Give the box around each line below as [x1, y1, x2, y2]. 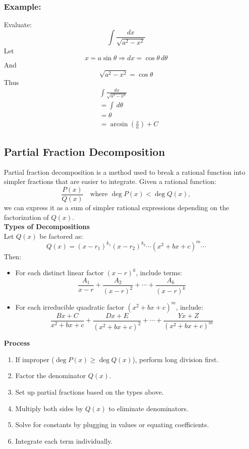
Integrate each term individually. [15, 435, 113, 446]
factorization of [4, 212, 49, 222]
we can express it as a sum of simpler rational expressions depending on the [4, 202, 229, 212]
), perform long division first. [132, 354, 219, 364]
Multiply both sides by [15, 403, 83, 413]
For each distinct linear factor [15, 267, 104, 278]
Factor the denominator [15, 370, 86, 381]
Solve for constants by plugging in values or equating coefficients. [15, 419, 209, 430]
